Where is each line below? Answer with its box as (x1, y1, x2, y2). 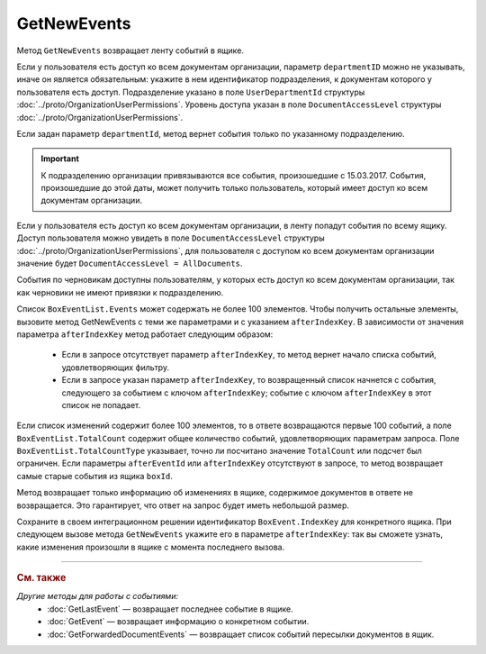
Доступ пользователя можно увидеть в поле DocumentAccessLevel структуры (16, 232, 325, 243)
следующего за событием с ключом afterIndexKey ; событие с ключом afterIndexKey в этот (61, 387, 432, 398)
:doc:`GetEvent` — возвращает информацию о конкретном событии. (47, 616, 310, 627)
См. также (16, 572, 67, 585)
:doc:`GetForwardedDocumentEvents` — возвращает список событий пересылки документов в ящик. (47, 629, 435, 640)
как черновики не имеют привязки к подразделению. (16, 286, 224, 297)
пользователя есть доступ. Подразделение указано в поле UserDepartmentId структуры (16, 86, 365, 97)
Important (40, 153, 80, 164)
